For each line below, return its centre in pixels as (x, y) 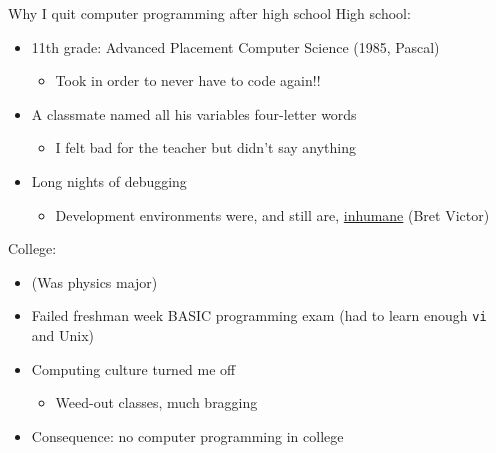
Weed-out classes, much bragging (156, 402)
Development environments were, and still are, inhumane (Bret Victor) (272, 214)
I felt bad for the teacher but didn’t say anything (206, 147)
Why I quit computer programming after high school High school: (209, 13)
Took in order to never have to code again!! (188, 80)
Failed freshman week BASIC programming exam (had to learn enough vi (259, 315)
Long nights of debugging (109, 180)
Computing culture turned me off (133, 368)
